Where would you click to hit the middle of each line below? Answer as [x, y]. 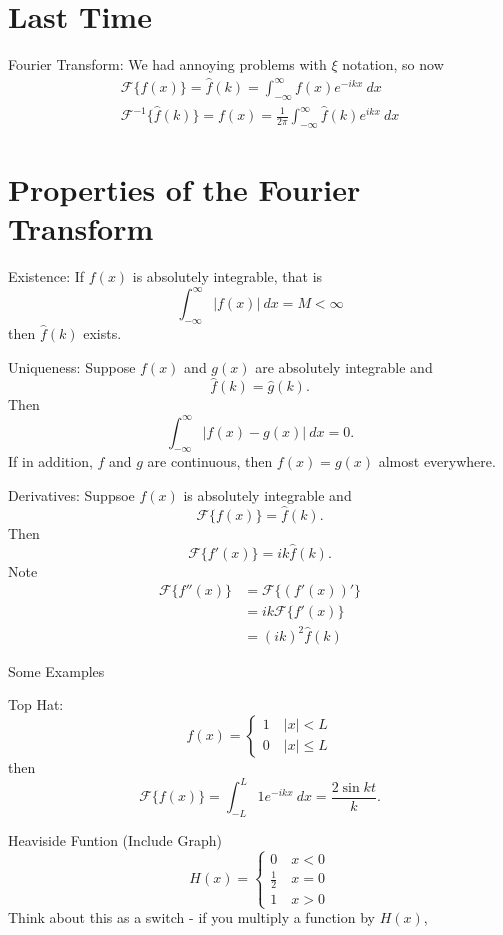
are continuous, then [210, 461]
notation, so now [393, 64]
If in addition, [50, 461]
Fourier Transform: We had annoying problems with [167, 64]
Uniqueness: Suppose [72, 366]
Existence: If [46, 276]
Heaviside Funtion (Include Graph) [115, 839]
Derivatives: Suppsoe [71, 494]
